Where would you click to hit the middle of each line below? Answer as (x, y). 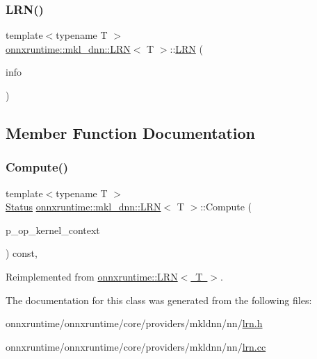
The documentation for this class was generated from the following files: (159, 300)
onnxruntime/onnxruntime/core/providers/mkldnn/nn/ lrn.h (134, 323)
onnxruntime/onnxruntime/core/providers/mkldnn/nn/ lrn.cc (136, 346)
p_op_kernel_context (53, 229)
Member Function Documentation (131, 132)
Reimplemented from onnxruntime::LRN (92, 276)
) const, (22, 253)
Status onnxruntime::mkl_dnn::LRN (83, 207)
